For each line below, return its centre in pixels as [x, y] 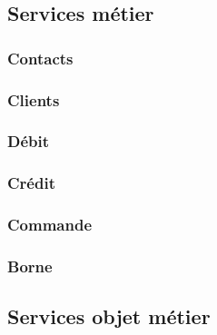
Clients [34, 99]
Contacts [40, 58]
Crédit [31, 183]
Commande [50, 225]
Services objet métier [109, 316]
